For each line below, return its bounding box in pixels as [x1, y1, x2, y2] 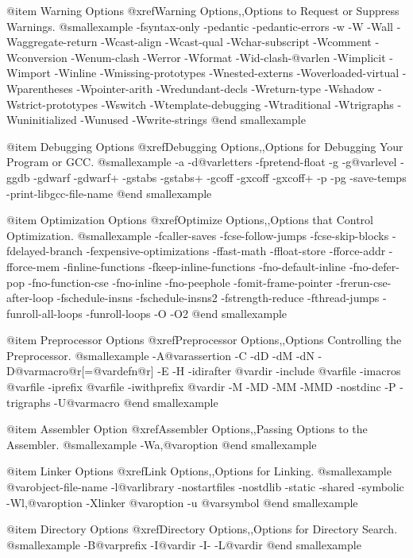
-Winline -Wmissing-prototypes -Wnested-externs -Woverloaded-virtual [54, 64, 399, 81]
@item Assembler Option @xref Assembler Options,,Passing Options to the [6, 420, 368, 437]
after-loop [6, 289, 54, 306]
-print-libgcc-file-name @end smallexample [6, 184, 212, 201]
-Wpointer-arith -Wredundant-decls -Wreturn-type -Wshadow [76, 79, 375, 96]
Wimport [6, 64, 52, 81]
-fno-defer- [349, 258, 399, 274]
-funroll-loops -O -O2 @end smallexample [86, 304, 288, 321]
